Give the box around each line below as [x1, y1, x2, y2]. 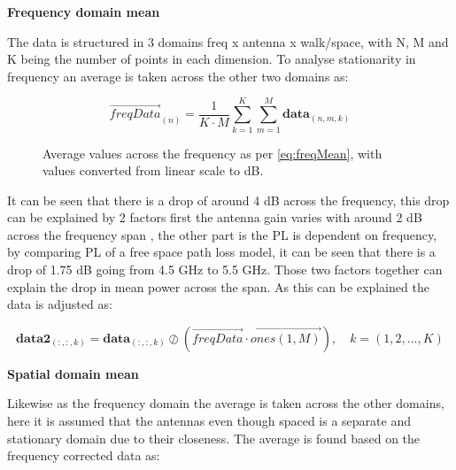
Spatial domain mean [7, 364, 139, 382]
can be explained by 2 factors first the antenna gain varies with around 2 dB [7, 208, 422, 227]
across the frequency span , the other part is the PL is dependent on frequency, [7, 225, 437, 243]
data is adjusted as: [7, 295, 112, 313]
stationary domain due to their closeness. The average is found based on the [7, 428, 421, 447]
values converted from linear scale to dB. [43, 161, 264, 180]
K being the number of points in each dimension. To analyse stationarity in [7, 50, 416, 68]
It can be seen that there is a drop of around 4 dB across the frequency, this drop [7, 190, 450, 209]
